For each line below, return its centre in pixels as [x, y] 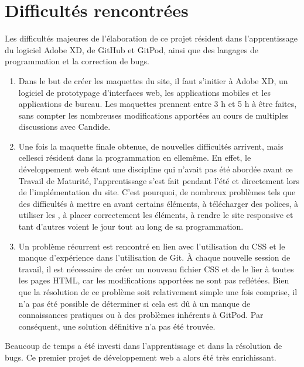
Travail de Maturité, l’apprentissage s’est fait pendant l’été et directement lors [159, 180]
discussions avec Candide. [64, 127]
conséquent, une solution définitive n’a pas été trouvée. [117, 326]
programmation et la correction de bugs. [77, 61]
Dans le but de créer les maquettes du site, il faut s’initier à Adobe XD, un [153, 80]
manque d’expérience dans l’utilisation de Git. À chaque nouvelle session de [154, 257]
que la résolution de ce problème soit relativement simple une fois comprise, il [158, 292]
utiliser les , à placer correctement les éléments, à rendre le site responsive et [156, 215]
